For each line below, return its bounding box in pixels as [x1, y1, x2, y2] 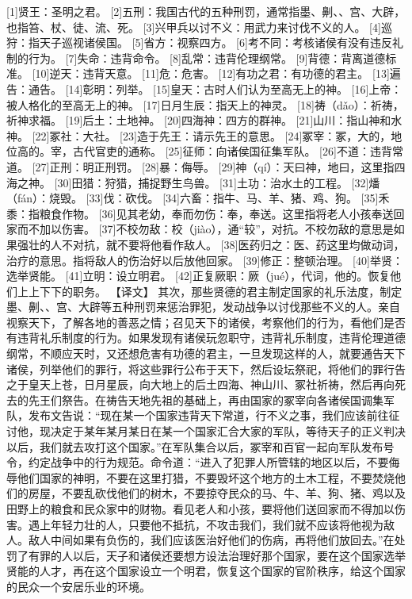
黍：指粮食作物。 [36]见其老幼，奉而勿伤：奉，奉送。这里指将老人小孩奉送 [6, 205, 394, 221]
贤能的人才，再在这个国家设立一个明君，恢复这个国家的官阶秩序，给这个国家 [6, 563, 406, 579]
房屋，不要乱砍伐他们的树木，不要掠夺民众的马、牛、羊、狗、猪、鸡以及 [28, 485, 406, 501]
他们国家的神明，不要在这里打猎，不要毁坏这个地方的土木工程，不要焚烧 [17, 469, 395, 486]
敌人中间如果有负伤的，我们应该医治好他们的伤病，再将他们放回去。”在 [28, 532, 395, 548]
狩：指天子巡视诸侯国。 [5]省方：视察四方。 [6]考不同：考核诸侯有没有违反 [6, 34, 392, 51]
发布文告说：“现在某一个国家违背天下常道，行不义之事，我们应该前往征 [28, 407, 400, 424]
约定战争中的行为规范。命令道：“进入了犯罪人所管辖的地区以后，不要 [28, 454, 389, 470]
